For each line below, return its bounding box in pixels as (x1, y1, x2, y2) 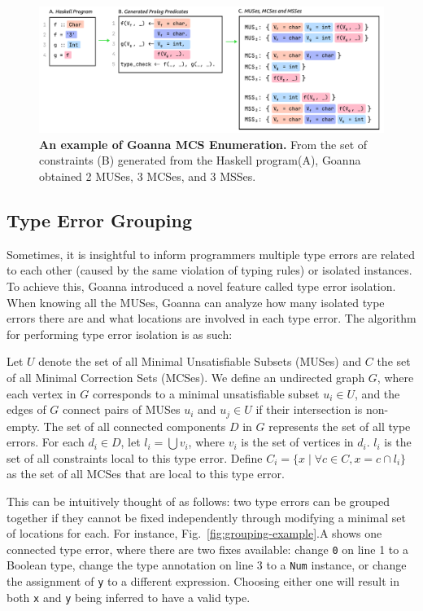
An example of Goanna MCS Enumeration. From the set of (39, 135, 368, 152)
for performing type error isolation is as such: (7, 325, 233, 342)
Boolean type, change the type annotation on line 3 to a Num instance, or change (7, 556, 407, 574)
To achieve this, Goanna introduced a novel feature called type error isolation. (7, 278, 396, 295)
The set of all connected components (43, 417, 226, 434)
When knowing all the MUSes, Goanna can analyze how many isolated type (7, 293, 385, 310)
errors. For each (7, 433, 85, 451)
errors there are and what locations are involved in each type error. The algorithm (7, 310, 416, 327)
